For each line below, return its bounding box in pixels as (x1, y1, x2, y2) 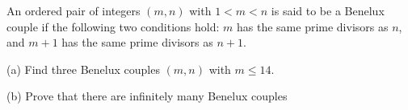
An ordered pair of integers (6, 2, 141, 18)
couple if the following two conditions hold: (6, 18, 220, 35)
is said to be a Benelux (271, 2, 385, 18)
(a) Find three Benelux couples (6, 60, 160, 77)
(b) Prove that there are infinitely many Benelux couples (6, 88, 288, 104)
